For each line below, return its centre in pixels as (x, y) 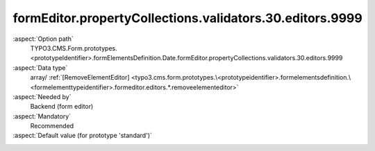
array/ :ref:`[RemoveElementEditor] (80, 78)
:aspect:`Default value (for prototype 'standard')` (83, 136)
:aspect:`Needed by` (42, 96)
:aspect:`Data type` (40, 68)
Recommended (52, 126)
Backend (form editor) (62, 107)
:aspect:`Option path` (43, 39)
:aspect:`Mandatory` (42, 116)
